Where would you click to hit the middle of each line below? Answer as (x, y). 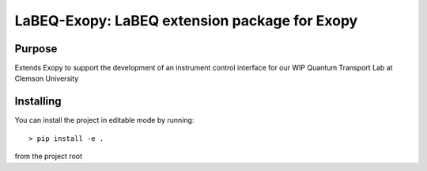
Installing (38, 102)
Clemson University (47, 78)
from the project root (49, 156)
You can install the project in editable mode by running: (104, 120)
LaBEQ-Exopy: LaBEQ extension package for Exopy (186, 21)
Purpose (36, 49)
